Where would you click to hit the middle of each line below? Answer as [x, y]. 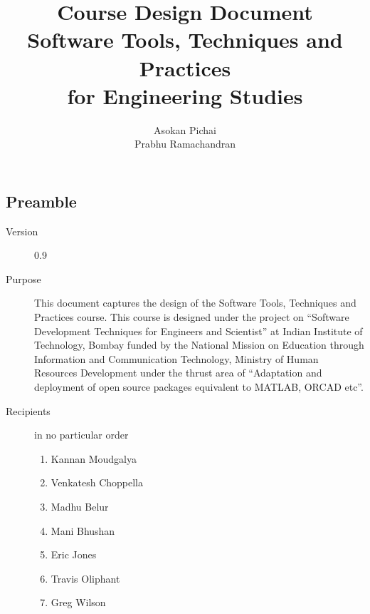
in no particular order [81, 435]
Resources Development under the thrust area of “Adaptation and [178, 373]
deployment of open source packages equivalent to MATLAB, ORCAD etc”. [199, 387]
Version [22, 231]
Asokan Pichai [185, 129]
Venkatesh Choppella [97, 482]
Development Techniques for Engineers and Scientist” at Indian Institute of [199, 331]
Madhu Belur [80, 506]
